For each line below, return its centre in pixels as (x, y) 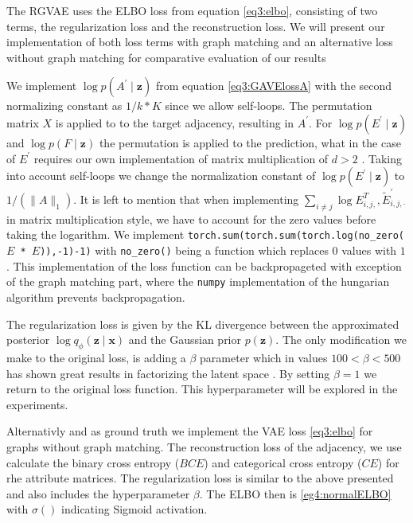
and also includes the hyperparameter (98, 493)
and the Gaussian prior (185, 340)
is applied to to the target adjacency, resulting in (175, 122)
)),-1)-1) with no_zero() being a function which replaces (184, 250)
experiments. (37, 404)
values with (369, 250)
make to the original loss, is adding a (96, 358)
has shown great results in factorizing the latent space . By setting (168, 373)
